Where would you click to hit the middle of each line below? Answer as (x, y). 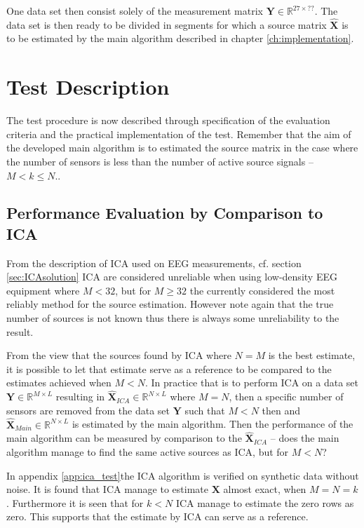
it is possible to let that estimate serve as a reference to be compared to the (169, 368)
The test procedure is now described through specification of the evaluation (168, 120)
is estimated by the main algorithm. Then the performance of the (213, 424)
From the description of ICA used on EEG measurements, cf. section (154, 263)
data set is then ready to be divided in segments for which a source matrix (167, 24)
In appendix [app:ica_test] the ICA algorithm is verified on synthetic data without (183, 475)
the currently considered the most (262, 290)
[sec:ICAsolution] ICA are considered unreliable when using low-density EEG (172, 277)
